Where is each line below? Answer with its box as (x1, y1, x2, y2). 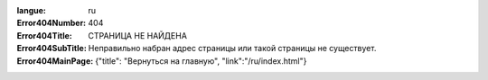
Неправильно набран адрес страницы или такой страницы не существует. (88, 43, 377, 54)
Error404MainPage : (16, 55, 94, 67)
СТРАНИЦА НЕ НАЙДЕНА (88, 30, 187, 40)
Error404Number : (16, 18, 87, 29)
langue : (16, 5, 47, 15)
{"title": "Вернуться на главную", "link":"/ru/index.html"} (95, 55, 307, 67)
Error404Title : (16, 30, 72, 40)
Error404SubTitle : (16, 43, 88, 54)
